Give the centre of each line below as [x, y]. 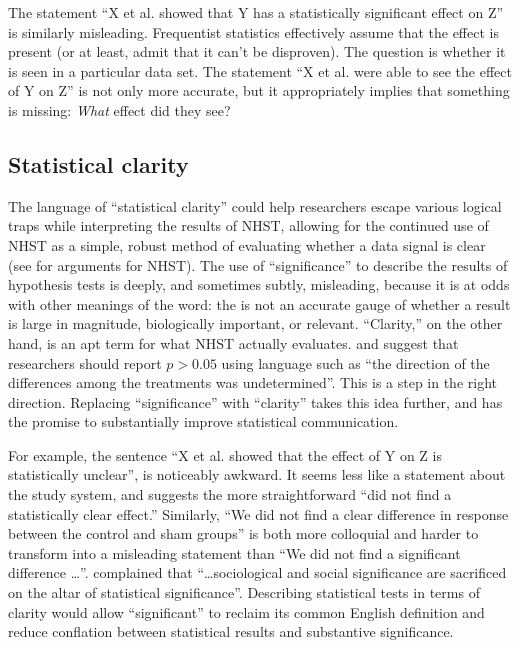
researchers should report [85, 362]
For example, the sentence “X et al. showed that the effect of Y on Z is [225, 454]
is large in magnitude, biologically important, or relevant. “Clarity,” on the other [255, 323]
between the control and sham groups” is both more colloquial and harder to [243, 533]
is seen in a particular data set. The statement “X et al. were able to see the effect [260, 70]
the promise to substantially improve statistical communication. [203, 421]
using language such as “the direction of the [355, 362]
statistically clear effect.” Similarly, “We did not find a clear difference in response [258, 513]
